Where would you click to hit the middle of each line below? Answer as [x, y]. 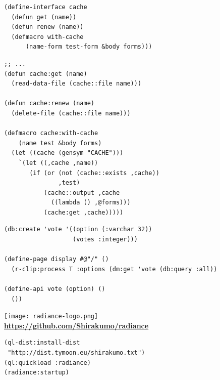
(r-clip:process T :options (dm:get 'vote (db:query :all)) [114, 269]
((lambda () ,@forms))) [91, 203]
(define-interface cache [46, 7]
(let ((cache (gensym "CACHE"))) [67, 153]
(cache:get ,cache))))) [84, 212]
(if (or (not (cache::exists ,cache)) [94, 173]
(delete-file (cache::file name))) [71, 113]
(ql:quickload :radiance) [47, 363]
